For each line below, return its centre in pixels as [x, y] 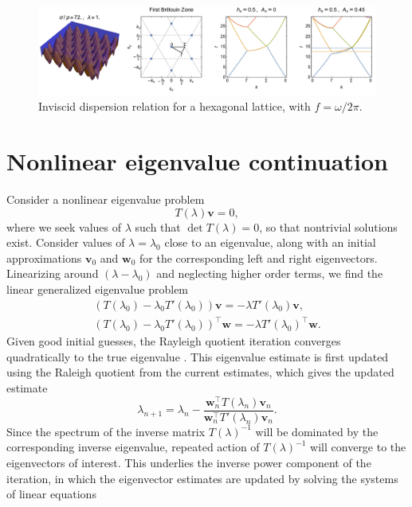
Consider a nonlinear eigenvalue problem [106, 199]
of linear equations [51, 494]
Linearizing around [53, 273]
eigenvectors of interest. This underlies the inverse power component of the [189, 462]
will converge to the [358, 447]
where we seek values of [64, 226]
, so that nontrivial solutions [328, 226]
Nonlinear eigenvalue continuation [197, 161]
